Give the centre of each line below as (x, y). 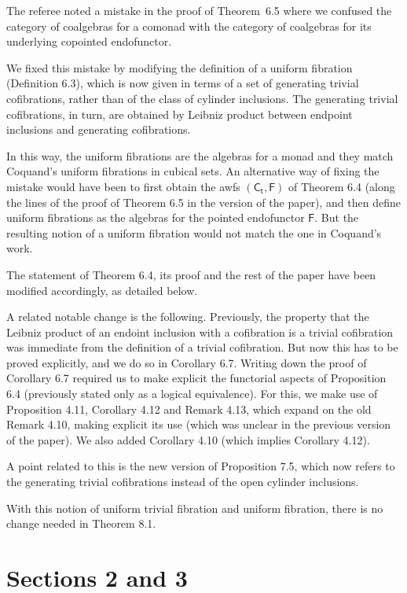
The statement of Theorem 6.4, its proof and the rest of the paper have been (191, 274)
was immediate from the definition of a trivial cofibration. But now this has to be (202, 347)
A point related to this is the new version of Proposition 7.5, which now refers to (201, 466)
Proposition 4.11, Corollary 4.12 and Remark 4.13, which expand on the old (189, 409)
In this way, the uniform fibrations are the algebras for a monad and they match (200, 155)
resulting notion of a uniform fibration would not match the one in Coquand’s (194, 232)
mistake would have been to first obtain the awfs (123, 186)
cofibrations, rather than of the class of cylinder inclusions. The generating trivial (202, 98)
